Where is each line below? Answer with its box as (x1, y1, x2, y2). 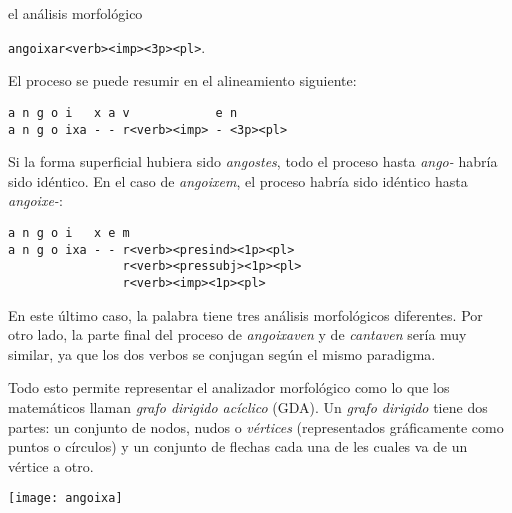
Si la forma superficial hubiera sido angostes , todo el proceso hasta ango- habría (8, 151, 498, 172)
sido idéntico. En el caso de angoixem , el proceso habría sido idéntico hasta (8, 170, 468, 191)
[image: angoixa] (8, 491, 123, 506)
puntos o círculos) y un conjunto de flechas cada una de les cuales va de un (8, 436, 468, 457)
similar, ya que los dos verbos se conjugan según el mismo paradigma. (8, 343, 436, 364)
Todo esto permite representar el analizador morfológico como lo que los (8, 377, 450, 398)
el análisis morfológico (8, 3, 143, 23)
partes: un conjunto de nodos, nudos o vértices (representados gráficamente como (8, 416, 504, 437)
